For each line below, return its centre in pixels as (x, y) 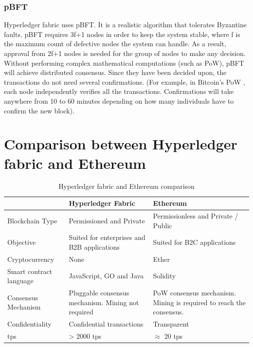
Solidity (164, 276)
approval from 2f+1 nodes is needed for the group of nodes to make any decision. (125, 53)
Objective (22, 242)
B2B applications (94, 247)
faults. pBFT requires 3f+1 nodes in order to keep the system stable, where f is (122, 34)
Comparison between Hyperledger (121, 144)
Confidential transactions (106, 324)
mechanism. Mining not (104, 302)
